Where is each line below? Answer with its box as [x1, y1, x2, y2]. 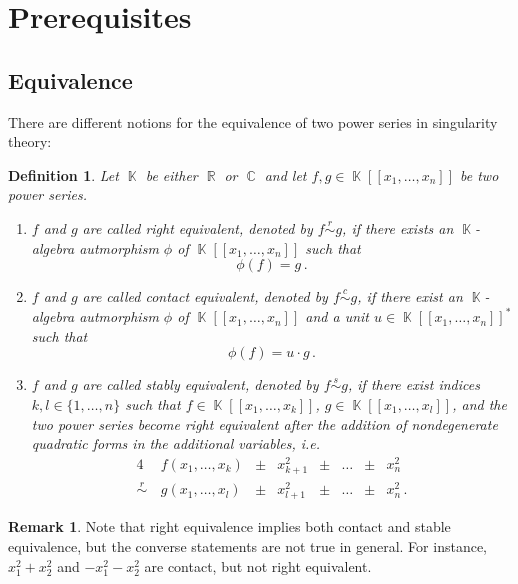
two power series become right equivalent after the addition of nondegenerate [31, 413, 498, 434]
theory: [8, 131, 52, 152]
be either [145, 164, 198, 185]
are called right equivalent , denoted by [82, 217, 313, 238]
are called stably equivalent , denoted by [82, 374, 319, 395]
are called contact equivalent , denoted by [82, 286, 328, 307]
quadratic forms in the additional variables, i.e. [31, 433, 321, 454]
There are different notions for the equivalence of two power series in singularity [8, 111, 498, 132]
